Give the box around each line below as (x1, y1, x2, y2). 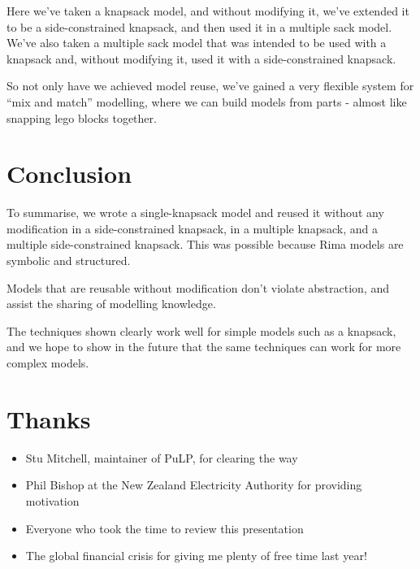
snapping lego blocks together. (6, 109, 157, 126)
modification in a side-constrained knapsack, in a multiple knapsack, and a (6, 219, 378, 237)
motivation (25, 492, 80, 509)
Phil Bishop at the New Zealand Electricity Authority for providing (25, 476, 362, 493)
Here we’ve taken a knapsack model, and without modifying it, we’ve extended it (6, 2, 409, 19)
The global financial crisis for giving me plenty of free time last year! (25, 547, 367, 564)
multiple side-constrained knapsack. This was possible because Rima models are (6, 236, 404, 253)
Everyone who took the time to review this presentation (25, 519, 304, 536)
